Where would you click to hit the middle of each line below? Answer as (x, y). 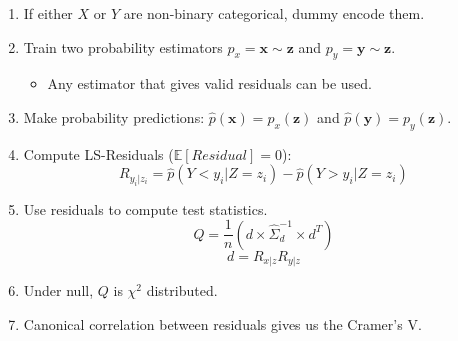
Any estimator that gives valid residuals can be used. (209, 83)
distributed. (182, 290)
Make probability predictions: (114, 116)
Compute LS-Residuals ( (98, 153)
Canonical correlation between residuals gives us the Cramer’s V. (222, 323)
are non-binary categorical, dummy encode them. (274, 12)
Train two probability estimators (123, 46)
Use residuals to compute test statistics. (145, 208)
